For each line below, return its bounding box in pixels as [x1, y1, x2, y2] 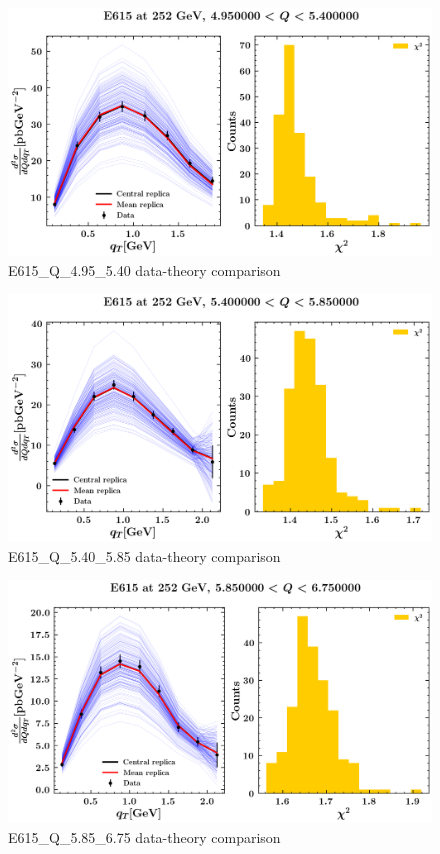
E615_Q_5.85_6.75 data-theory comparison [8, 827, 281, 848]
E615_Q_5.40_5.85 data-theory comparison [8, 545, 281, 566]
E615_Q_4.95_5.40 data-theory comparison [8, 259, 281, 280]
